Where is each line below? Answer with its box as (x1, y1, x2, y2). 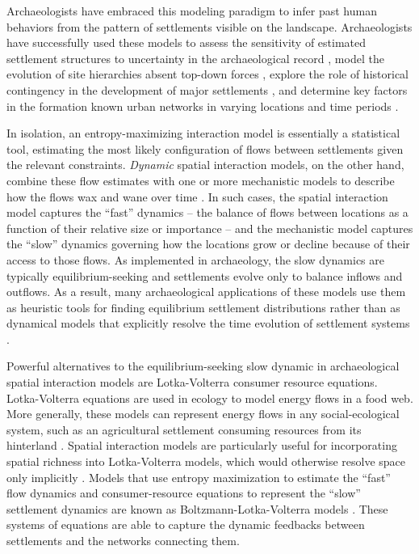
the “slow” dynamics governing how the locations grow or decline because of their (6, 235, 410, 252)
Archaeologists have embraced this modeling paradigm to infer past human (6, 2, 377, 19)
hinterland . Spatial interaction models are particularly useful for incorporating (6, 437, 397, 454)
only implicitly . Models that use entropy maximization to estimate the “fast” (6, 468, 391, 485)
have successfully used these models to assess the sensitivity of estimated (6, 34, 367, 51)
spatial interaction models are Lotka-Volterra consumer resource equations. (6, 374, 378, 391)
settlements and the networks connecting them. (6, 532, 240, 548)
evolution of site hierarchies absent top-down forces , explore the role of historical (6, 66, 409, 82)
